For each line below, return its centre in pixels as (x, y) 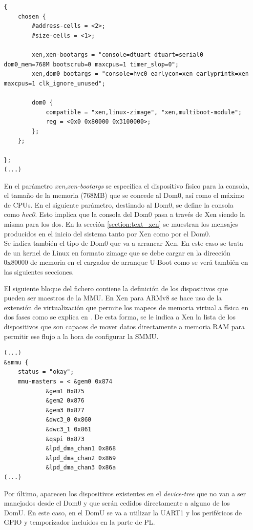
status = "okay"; (46, 372)
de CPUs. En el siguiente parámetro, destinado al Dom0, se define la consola (119, 204)
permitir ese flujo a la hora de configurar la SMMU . (81, 336)
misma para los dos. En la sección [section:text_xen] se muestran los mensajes (121, 224)
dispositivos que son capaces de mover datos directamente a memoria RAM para (125, 326)
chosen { (32, 16)
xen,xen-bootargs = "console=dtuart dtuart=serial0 (118, 54)
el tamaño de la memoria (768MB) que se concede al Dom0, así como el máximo (124, 195)
